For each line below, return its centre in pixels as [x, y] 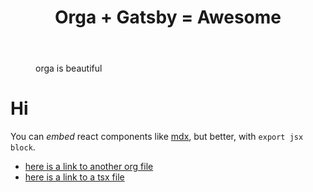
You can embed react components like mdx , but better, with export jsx [157, 137]
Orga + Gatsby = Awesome [168, 17]
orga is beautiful [69, 68]
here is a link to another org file [89, 167]
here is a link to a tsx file [74, 177]
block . [23, 147]
